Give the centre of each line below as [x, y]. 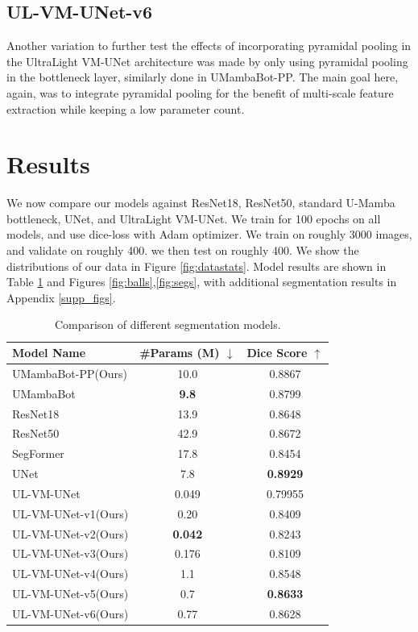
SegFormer [38, 453]
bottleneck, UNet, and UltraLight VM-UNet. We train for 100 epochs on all [194, 218]
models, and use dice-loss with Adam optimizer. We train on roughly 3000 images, [209, 234]
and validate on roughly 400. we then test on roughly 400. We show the [183, 250]
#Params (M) [180, 353]
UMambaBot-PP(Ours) [70, 373]
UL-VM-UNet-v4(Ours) [70, 574]
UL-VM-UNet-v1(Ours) [70, 513]
